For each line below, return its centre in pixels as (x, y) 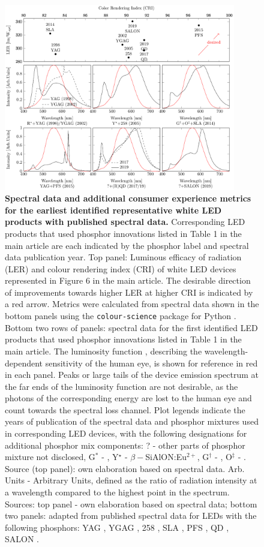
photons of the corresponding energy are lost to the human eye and (128, 398)
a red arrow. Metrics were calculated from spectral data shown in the (132, 304)
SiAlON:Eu (166, 457)
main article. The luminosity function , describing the (103, 351)
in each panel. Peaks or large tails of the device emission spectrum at (132, 375)
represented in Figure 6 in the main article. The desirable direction (128, 280)
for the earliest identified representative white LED (113, 210)
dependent (24, 363)
